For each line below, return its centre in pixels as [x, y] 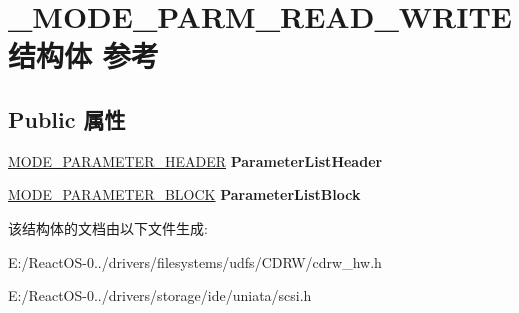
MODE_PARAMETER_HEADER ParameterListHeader [195, 160]
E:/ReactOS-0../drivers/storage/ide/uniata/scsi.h [160, 295]
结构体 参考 [83, 55]
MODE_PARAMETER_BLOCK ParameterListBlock [184, 194]
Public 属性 [67, 118]
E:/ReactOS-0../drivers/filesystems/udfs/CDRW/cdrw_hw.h [195, 261]
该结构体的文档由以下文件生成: [108, 227]
